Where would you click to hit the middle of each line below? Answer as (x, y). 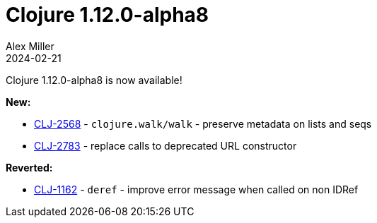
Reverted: (29, 167)
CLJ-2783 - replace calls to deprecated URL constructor (166, 145)
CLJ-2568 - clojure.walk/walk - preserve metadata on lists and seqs (203, 123)
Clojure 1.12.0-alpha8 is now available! (94, 80)
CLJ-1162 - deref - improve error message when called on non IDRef (196, 189)
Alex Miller (30, 46)
